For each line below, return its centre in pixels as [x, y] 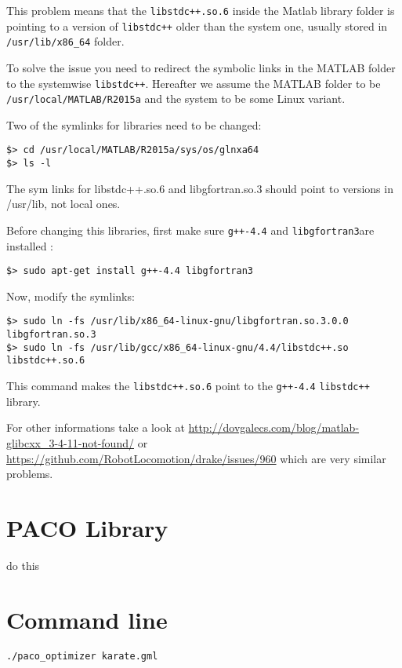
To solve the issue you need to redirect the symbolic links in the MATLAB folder [201, 67]
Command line [87, 619]
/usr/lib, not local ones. [63, 204]
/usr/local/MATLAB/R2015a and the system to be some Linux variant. [176, 99]
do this [23, 565]
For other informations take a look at [96, 427]
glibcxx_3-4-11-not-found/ [70, 442]
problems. [30, 474]
